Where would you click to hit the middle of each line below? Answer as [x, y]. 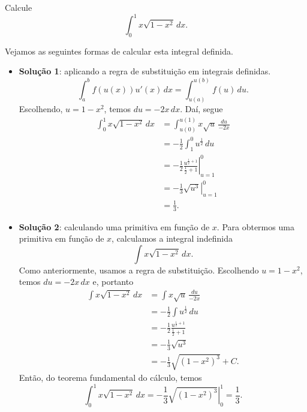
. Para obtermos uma [255, 226]
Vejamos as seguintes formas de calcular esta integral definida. [119, 51]
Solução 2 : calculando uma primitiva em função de [114, 226]
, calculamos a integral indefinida [172, 238]
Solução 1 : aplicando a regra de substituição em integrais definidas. [145, 71]
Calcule [19, 7]
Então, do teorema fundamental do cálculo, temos [110, 378]
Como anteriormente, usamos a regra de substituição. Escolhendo [139, 270]
